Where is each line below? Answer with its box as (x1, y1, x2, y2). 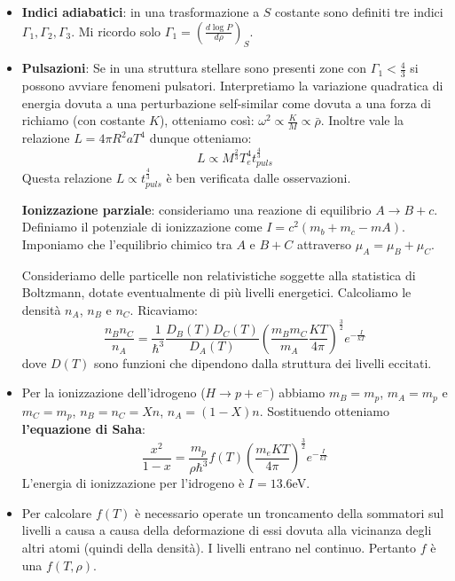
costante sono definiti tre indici (275, 3, 443, 20)
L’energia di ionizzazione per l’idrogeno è (21, 474, 245, 492)
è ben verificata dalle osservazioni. (166, 169, 351, 187)
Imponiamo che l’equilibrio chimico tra (21, 234, 232, 253)
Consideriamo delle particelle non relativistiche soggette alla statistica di (21, 265, 416, 284)
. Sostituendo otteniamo (259, 401, 389, 420)
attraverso (296, 234, 352, 253)
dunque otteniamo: (149, 129, 252, 147)
